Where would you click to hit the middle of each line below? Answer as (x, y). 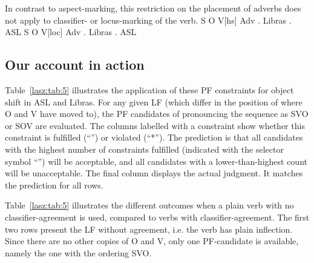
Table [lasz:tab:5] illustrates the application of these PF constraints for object (149, 89)
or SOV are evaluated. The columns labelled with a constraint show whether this (155, 125)
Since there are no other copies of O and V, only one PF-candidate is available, (152, 241)
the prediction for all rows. (54, 185)
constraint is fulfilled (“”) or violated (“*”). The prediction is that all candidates (154, 137)
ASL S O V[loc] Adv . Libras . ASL (71, 32)
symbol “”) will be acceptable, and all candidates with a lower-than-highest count (156, 161)
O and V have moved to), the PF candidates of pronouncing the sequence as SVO (157, 114)
